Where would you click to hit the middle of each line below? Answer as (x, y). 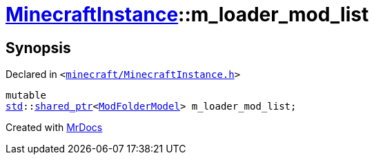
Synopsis (38, 48)
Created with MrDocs (54, 128)
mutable (26, 96)
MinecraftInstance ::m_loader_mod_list (187, 14)
